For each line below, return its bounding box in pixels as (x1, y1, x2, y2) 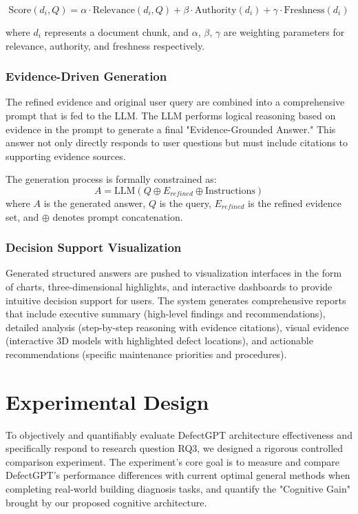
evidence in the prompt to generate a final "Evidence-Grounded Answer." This (6, 121, 336, 136)
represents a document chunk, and (44, 25, 189, 39)
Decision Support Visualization (6, 239, 182, 256)
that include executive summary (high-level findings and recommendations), (6, 306, 326, 321)
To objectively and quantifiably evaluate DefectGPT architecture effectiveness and (6, 427, 352, 442)
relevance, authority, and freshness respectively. (6, 38, 205, 52)
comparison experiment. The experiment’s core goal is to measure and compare (6, 454, 340, 468)
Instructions (204, 186, 255, 196)
